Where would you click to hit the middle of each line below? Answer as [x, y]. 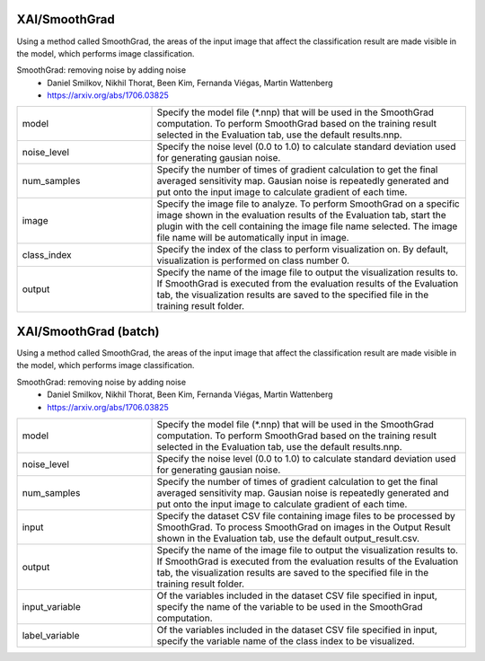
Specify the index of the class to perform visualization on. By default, [303, 250]
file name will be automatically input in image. [253, 238]
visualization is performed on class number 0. [253, 260]
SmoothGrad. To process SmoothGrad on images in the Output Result [304, 527]
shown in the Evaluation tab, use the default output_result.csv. [288, 538]
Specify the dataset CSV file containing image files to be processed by [306, 516]
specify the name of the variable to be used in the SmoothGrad [290, 606]
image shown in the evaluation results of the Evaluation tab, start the [301, 216]
